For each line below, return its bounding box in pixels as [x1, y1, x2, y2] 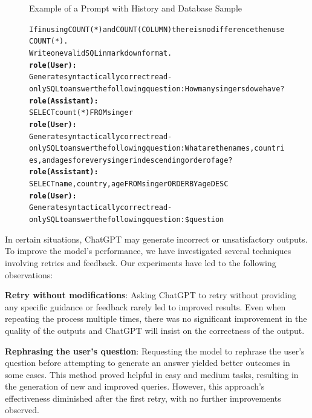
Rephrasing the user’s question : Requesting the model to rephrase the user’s [5, 344, 305, 357]
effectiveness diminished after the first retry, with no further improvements [5, 391, 281, 404]
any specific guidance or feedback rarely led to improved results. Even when [5, 300, 286, 313]
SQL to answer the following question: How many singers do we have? [46, 84, 285, 93]
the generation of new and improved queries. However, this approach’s [5, 380, 265, 393]
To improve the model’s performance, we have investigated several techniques [5, 244, 291, 257]
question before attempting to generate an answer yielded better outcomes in [5, 356, 290, 369]
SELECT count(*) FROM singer [29, 108, 133, 117]
